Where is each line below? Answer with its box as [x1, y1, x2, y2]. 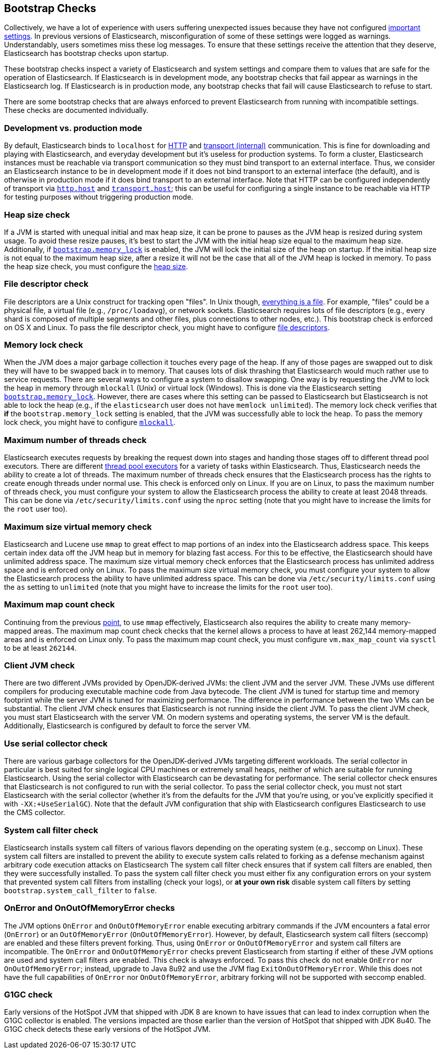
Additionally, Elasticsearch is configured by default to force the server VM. [4, 721, 251, 730]
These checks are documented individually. [4, 106, 149, 115]
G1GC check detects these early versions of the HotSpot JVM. [4, 1025, 211, 1034]
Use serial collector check [4, 738, 108, 749]
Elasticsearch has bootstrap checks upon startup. [4, 49, 169, 58]
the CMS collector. [4, 808, 66, 817]
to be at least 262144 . [4, 643, 77, 652]
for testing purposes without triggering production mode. [4, 193, 194, 202]
